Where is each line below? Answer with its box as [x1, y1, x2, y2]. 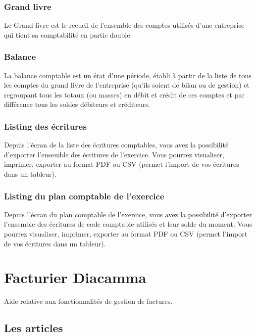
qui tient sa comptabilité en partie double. [4, 29, 132, 40]
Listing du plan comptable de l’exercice [4, 190, 164, 202]
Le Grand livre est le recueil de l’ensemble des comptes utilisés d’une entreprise [4, 20, 245, 30]
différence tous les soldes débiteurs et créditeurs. [4, 99, 150, 109]
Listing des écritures [4, 120, 87, 132]
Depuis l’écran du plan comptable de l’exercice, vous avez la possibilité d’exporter [4, 209, 252, 219]
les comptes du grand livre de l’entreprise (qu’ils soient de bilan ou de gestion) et [4, 80, 250, 90]
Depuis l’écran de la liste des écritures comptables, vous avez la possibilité [4, 140, 229, 150]
